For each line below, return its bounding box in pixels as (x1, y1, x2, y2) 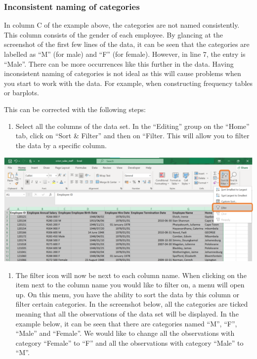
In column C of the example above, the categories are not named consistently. (4, 20, 240, 30)
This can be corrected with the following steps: (4, 104, 146, 114)
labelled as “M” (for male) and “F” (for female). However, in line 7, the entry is (4, 49, 246, 59)
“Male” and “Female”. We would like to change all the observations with (15, 328, 235, 338)
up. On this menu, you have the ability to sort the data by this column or (15, 289, 240, 299)
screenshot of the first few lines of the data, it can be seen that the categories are (4, 39, 250, 49)
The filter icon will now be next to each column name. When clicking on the (15, 270, 247, 280)
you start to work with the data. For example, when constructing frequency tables (4, 78, 253, 88)
